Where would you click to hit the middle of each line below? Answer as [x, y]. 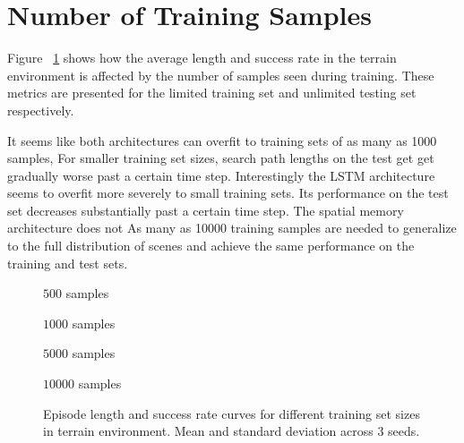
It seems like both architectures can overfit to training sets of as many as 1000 [222, 140]
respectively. [41, 110]
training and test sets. [68, 263]
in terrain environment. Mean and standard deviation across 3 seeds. [232, 431]
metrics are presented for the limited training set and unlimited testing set [212, 93]
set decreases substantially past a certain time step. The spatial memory [206, 210]
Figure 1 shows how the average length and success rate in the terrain [202, 58]
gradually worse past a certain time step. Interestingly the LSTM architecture [221, 175]
